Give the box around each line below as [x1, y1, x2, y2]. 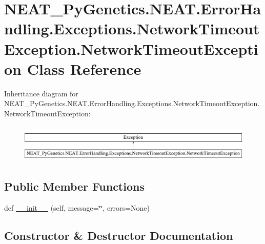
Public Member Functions [4, 178, 145, 194]
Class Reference [27, 58, 141, 79]
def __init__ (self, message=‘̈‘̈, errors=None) [4, 202, 150, 213]
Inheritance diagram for [4, 88, 78, 98]
